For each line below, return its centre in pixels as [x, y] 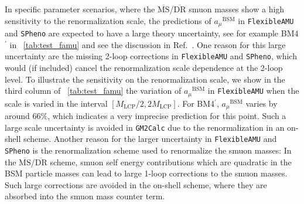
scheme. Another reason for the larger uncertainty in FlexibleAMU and [150, 139]
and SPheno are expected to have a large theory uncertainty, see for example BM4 [152, 33]
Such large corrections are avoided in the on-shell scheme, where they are [136, 184]
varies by [262, 103]
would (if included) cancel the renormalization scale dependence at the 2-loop [144, 67]
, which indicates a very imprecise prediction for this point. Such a [167, 116]
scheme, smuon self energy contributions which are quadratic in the [171, 161]
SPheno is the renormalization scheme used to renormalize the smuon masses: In [148, 150]
